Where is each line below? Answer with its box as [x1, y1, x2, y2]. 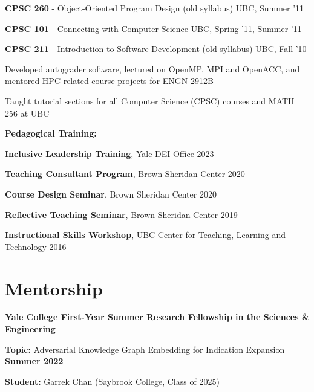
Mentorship [5, 275, 103, 300]
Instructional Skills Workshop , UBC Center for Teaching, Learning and [5, 228, 286, 241]
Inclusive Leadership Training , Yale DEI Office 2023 [5, 147, 214, 159]
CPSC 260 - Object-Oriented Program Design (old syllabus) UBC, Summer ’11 [5, 2, 304, 14]
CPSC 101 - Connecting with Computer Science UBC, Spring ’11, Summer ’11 [5, 22, 302, 34]
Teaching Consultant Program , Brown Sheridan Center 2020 [5, 167, 245, 180]
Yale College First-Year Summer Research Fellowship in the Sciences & [5, 310, 310, 323]
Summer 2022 [5, 355, 64, 367]
